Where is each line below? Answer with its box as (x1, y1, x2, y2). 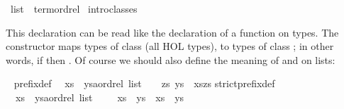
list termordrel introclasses (10, 1, 138, 15)
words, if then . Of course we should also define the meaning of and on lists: (6, 52, 335, 67)
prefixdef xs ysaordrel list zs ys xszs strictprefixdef (13, 76, 275, 91)
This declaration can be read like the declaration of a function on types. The (6, 25, 339, 39)
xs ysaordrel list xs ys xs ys (15, 89, 184, 104)
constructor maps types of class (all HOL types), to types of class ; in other (6, 39, 334, 53)
